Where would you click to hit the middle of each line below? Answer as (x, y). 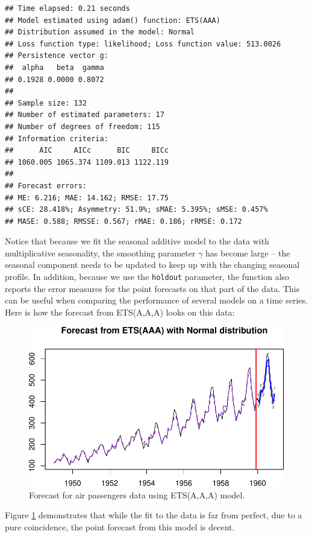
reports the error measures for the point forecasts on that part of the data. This (152, 288)
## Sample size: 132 (46, 103)
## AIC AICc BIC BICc (87, 151)
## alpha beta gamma (55, 67)
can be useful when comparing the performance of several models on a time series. (156, 300)
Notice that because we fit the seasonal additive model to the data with (137, 241)
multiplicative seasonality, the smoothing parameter (100, 253)
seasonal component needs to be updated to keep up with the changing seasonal (152, 265)
